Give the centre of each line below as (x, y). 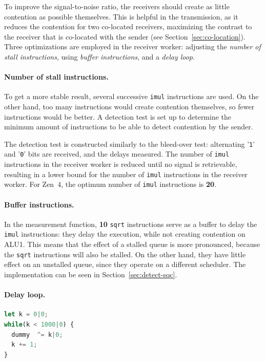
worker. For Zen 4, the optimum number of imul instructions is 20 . (110, 184)
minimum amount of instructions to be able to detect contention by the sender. (129, 127)
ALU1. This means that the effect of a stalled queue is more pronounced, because (132, 244)
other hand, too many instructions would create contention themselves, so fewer (129, 107)
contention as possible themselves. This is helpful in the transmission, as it (121, 16)
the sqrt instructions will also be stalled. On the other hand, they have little (125, 254)
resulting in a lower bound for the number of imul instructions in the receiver (126, 174)
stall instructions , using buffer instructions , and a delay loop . (99, 56)
